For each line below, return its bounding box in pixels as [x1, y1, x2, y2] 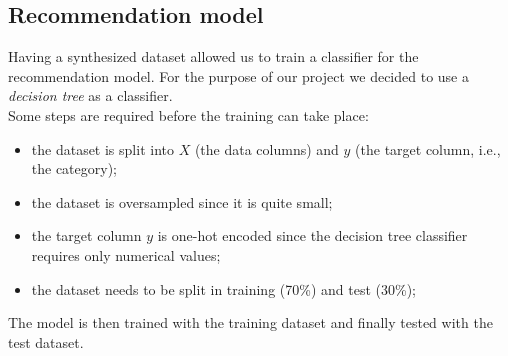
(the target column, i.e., [355, 138, 501, 159]
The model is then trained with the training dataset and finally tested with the [8, 312, 493, 333]
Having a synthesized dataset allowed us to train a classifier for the [8, 46, 419, 67]
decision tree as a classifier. [8, 85, 173, 106]
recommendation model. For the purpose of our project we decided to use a [8, 65, 469, 86]
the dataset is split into [31, 138, 174, 159]
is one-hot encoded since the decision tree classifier [157, 225, 468, 246]
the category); [31, 158, 118, 179]
